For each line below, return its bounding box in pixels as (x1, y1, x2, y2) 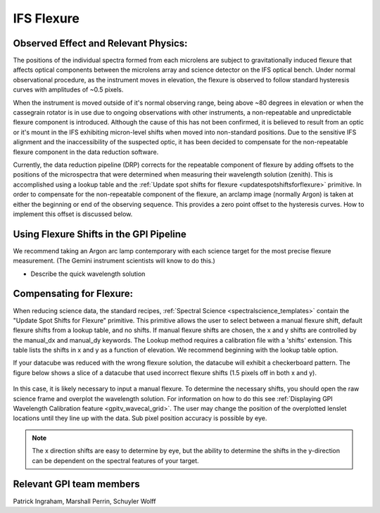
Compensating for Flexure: (13, 288, 134, 300)
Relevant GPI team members (13, 479, 140, 490)
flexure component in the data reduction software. (13, 148, 159, 156)
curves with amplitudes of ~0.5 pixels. (13, 85, 124, 94)
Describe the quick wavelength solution (30, 270, 146, 278)
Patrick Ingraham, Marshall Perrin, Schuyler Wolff (13, 497, 156, 505)
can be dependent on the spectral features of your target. (32, 456, 200, 464)
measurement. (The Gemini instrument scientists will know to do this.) (13, 257, 216, 265)
